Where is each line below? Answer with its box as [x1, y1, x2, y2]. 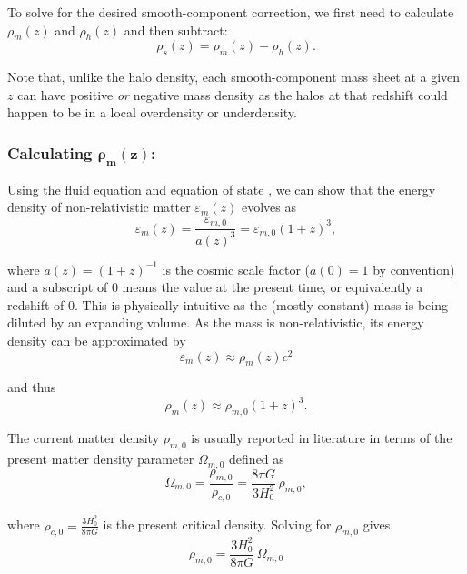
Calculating [7, 141, 93, 164]
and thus [7, 378, 56, 397]
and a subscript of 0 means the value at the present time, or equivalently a [7, 277, 423, 297]
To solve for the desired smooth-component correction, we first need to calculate [7, 3, 454, 21]
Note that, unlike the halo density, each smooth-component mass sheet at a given [7, 67, 461, 86]
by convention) [373, 259, 455, 278]
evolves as [241, 197, 296, 217]
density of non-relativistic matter [7, 197, 191, 217]
